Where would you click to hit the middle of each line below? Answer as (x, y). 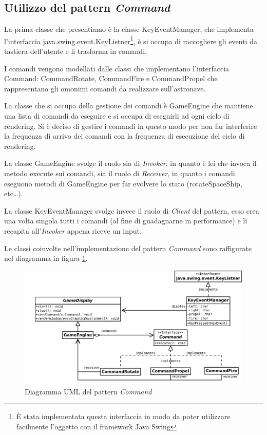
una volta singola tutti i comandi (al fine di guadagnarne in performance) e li (126, 221)
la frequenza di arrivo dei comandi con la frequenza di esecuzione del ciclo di (125, 136)
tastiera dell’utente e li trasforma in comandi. (75, 51)
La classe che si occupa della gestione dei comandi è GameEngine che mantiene (129, 106)
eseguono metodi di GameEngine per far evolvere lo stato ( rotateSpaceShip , (123, 183)
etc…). (14, 193)
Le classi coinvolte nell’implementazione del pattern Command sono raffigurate (128, 248)
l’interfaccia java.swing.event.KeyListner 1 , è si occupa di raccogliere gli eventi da (131, 40)
